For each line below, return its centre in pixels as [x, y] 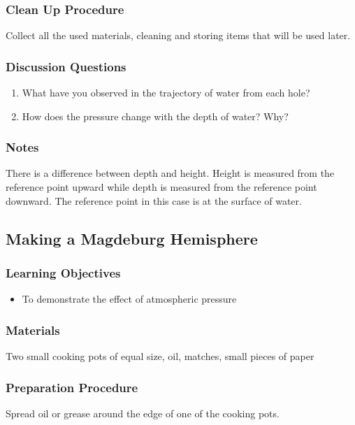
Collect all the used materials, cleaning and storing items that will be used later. [178, 35]
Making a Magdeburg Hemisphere [132, 238]
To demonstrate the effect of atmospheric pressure [129, 299]
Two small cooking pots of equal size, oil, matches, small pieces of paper [160, 356]
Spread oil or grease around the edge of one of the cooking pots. [143, 413]
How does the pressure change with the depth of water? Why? [155, 116]
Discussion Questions [66, 66]
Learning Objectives [63, 272]
